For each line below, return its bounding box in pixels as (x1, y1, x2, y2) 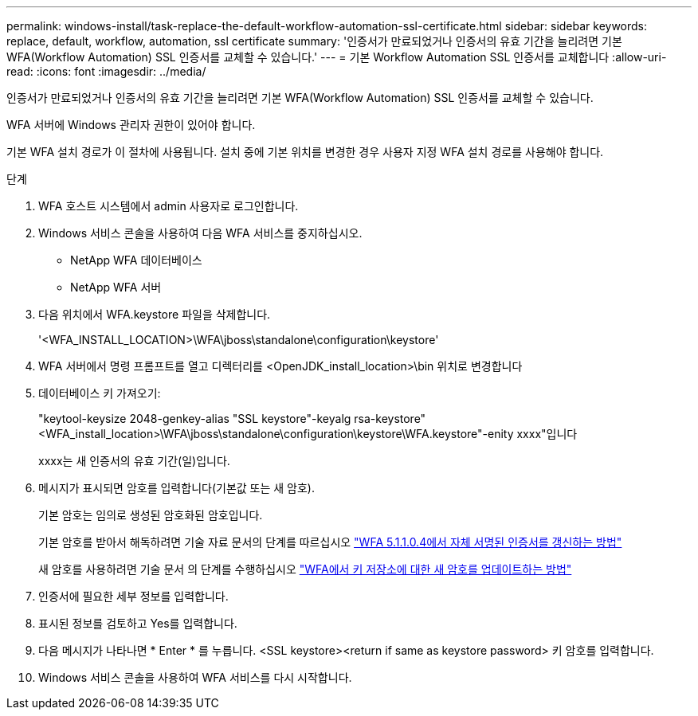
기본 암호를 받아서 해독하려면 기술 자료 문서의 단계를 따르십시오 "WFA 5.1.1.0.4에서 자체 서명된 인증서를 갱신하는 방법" (38, 535, 622, 549)
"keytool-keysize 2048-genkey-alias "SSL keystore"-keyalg (38, 412, 351, 425)
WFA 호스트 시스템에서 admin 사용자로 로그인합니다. (38, 199, 299, 213)
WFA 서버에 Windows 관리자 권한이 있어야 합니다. (6, 118, 256, 131)
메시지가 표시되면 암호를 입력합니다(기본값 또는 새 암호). (38, 481, 315, 495)
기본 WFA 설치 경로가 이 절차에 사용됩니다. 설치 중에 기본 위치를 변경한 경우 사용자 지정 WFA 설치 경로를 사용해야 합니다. (6, 145, 604, 158)
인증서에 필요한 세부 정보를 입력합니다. (38, 589, 229, 603)
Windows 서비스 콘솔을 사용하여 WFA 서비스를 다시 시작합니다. (38, 671, 352, 684)
